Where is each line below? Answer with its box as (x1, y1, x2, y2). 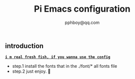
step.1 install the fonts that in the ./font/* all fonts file (12, 63, 117, 69)
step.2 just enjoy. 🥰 (12, 68, 51, 74)
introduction (5, 41, 44, 50)
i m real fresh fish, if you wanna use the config (5, 55, 111, 59)
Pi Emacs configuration (34, 3, 131, 15)
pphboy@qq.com (65, 20, 100, 25)
